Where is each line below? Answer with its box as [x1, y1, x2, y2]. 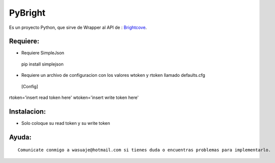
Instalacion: [9, 107, 46, 116]
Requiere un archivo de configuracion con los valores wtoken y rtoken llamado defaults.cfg [21, 72, 205, 78]
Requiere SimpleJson [21, 50, 65, 56]
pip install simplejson [21, 61, 64, 67]
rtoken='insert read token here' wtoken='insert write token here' [9, 94, 139, 100]
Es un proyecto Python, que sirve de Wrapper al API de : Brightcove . [9, 24, 147, 30]
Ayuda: [9, 133, 32, 141]
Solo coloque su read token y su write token [21, 120, 110, 126]
